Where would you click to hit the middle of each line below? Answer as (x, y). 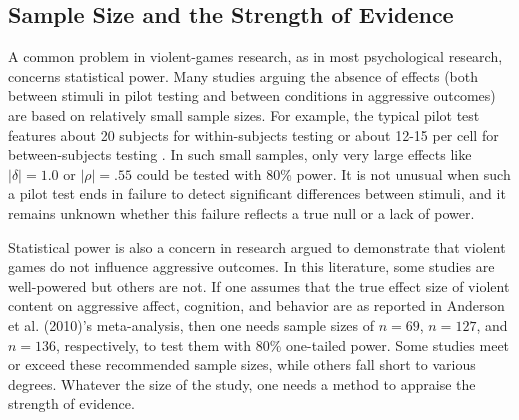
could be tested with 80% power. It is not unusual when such (323, 173)
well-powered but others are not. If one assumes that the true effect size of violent (259, 285)
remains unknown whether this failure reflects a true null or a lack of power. (241, 212)
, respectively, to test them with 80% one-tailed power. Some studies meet (283, 344)
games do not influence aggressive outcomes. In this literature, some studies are (251, 266)
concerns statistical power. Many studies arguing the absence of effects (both (243, 75)
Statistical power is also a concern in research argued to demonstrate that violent (257, 246)
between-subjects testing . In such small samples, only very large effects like (240, 154)
